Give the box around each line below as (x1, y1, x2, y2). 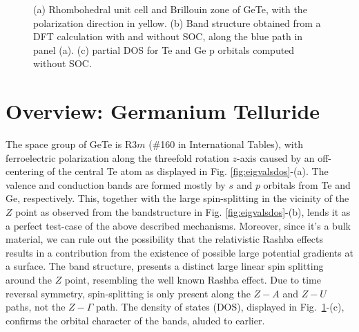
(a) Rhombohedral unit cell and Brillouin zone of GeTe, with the (33, 2, 307, 16)
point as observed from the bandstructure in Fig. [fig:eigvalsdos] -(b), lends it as (15, 205, 351, 219)
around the (6, 273, 52, 287)
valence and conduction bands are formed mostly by (6, 177, 226, 192)
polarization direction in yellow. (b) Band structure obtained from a (33, 15, 321, 30)
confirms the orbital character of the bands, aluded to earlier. (6, 313, 265, 327)
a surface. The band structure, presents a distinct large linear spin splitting (6, 259, 324, 273)
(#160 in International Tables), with (148, 137, 303, 151)
